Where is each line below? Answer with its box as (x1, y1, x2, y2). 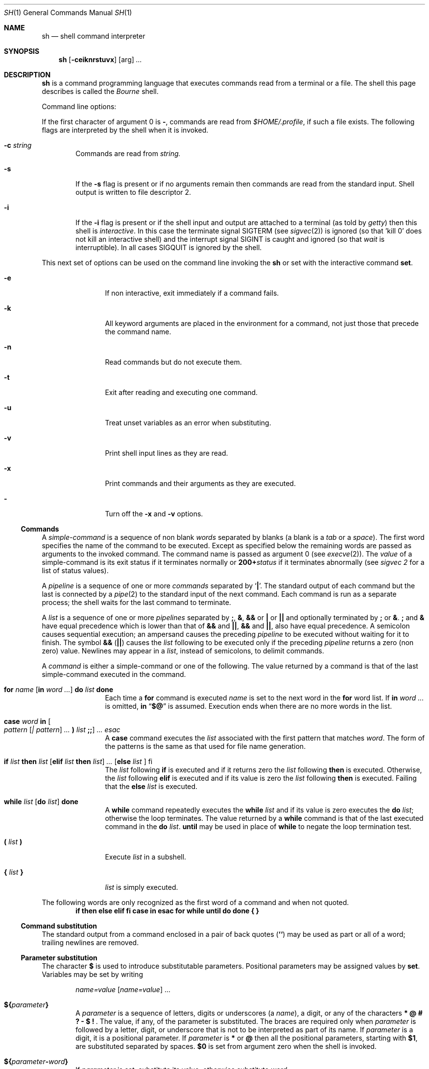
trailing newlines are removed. (42, 938, 139, 947)
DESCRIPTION (4, 70, 51, 79)
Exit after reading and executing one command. (105, 388, 258, 396)
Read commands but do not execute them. (105, 358, 242, 366)
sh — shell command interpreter (42, 32, 145, 40)
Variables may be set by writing (42, 970, 143, 978)
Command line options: (42, 102, 117, 111)
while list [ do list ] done (4, 797, 78, 806)
